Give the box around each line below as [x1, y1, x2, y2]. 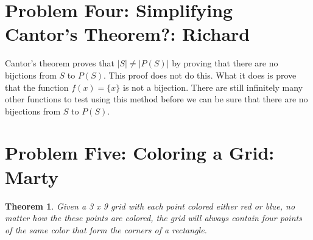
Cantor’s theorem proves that [5, 57, 114, 69]
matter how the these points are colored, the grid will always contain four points [5, 211, 302, 224]
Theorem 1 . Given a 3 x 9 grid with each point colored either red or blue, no [5, 199, 295, 212]
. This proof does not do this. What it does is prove [104, 68, 297, 81]
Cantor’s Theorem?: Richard [5, 21, 250, 46]
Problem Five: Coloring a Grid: [5, 140, 275, 165]
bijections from [5, 104, 61, 117]
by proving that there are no [172, 57, 278, 69]
